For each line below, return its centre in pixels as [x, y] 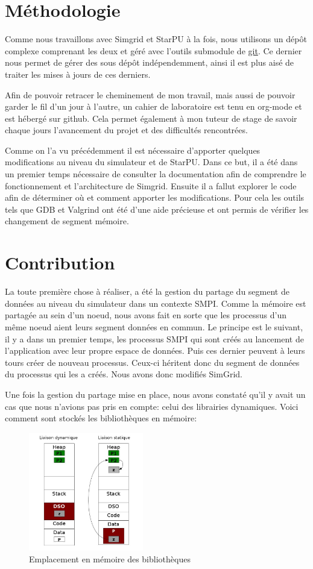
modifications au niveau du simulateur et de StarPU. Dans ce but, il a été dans [151, 162]
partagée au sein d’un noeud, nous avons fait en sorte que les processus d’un [146, 315]
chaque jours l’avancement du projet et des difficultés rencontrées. [126, 130]
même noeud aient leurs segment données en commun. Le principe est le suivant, [154, 326]
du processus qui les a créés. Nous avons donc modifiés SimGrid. [124, 374]
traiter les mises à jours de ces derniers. [78, 74]
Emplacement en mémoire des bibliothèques [110, 558]
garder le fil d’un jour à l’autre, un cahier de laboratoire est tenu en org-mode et [153, 106]
